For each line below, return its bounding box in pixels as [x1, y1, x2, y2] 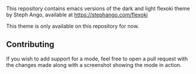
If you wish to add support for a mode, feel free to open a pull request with [6, 55, 188, 62]
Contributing [6, 39, 54, 49]
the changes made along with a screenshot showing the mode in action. [6, 61, 182, 68]
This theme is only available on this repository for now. [6, 23, 139, 29]
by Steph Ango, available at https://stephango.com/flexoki [6, 11, 148, 18]
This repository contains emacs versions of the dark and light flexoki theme [6, 5, 191, 12]
